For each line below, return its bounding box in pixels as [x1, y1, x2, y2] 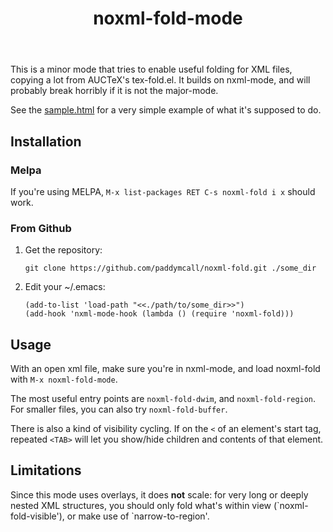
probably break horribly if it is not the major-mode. [10, 85, 219, 97]
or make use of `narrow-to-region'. [66, 510, 210, 522]
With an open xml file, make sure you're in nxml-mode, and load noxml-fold [10, 362, 321, 374]
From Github [10, 221, 72, 235]
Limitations [10, 462, 82, 479]
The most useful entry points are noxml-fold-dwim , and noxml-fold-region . [10, 392, 317, 404]
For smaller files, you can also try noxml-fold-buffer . [10, 403, 228, 415]
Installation [10, 133, 82, 150]
